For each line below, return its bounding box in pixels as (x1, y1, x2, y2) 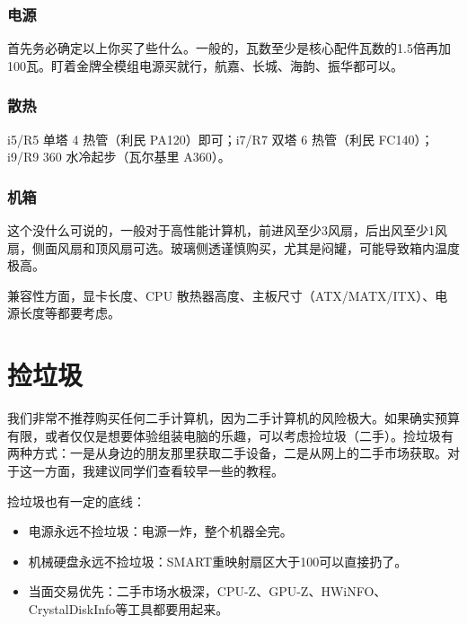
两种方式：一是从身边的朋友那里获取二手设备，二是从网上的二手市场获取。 (7, 444, 447, 462)
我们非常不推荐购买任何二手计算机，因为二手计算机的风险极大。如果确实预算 (7, 409, 460, 427)
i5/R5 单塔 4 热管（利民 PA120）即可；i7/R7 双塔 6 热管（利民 (7, 129, 374, 148)
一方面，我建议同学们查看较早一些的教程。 (31, 461, 284, 479)
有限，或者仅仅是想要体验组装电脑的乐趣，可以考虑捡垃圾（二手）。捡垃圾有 (7, 426, 454, 444)
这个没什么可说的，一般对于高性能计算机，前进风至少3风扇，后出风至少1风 (7, 221, 447, 240)
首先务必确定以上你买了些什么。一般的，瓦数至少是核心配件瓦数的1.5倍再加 (7, 39, 451, 57)
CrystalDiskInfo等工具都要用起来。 (28, 599, 229, 618)
